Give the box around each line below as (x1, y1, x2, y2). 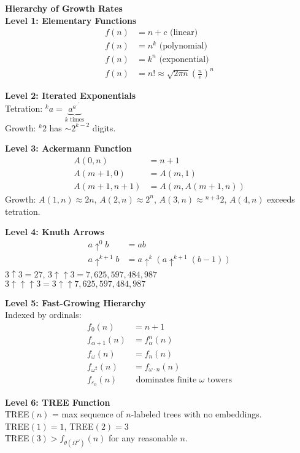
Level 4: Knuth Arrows (5, 225, 104, 238)
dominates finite (136, 375, 197, 384)
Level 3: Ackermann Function (5, 142, 132, 155)
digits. (92, 121, 116, 134)
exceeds (267, 192, 295, 205)
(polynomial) (159, 42, 207, 51)
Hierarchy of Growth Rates (5, 2, 123, 14)
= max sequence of (52, 408, 123, 420)
